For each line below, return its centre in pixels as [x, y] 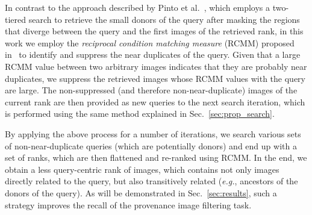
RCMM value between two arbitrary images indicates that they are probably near [156, 66]
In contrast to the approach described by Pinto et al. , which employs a [137, 7]
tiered [16, 19]
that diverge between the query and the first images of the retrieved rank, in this [154, 31]
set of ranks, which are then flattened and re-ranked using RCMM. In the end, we [156, 157]
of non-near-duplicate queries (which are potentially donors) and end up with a [151, 145]
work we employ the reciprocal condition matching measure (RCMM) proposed [150, 42]
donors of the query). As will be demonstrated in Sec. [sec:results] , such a [141, 192]
